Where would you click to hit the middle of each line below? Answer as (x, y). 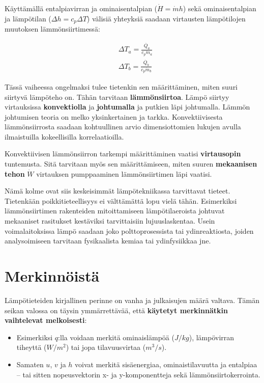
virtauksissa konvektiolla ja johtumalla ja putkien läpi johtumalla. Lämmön (127, 107)
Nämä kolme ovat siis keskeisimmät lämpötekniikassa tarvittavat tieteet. (118, 191)
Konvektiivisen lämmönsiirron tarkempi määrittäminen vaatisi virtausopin (123, 154)
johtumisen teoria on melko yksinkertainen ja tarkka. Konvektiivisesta (114, 116)
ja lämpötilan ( (28, 18)
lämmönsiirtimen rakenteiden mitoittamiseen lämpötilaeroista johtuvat (115, 211)
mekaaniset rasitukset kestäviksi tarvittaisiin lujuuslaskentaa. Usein (110, 221)
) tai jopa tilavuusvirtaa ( (106, 347)
